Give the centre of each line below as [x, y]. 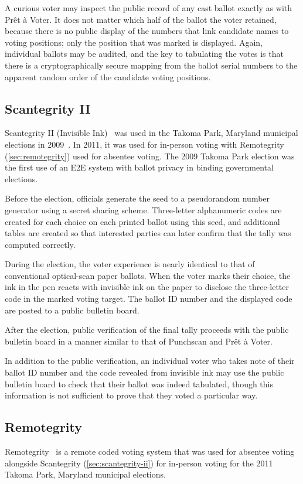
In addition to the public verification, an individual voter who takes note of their [150, 361]
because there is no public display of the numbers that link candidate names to [147, 31]
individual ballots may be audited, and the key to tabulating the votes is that [144, 54]
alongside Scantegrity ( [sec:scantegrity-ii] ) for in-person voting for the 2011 [139, 463]
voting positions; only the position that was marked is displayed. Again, [134, 42]
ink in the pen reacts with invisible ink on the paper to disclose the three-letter [147, 287]
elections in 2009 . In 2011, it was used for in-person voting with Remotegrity [144, 144]
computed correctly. [40, 244]
